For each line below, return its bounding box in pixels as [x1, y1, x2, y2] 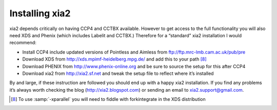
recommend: [9, 40, 37, 46]
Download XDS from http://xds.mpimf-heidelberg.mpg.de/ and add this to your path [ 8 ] [22, 56, 207, 62]
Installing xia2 [9, 8, 71, 19]
